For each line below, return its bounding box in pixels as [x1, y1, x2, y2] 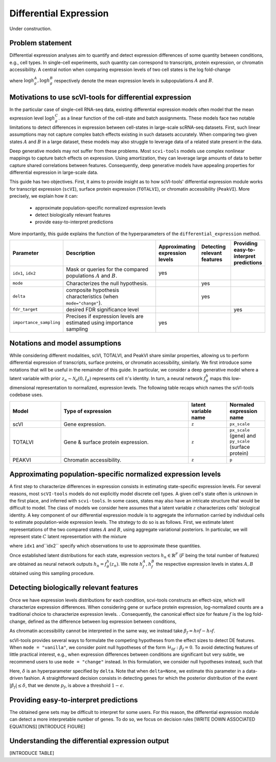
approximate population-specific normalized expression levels [35, 204, 166, 211]
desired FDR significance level [65, 306, 139, 313]
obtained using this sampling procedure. [9, 570, 95, 576]
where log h [9, 77, 34, 84]
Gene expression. [63, 421, 106, 428]
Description [65, 249, 96, 257]
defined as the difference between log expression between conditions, [28, 618, 177, 625]
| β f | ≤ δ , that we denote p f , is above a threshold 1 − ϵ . [9, 682, 125, 689]
